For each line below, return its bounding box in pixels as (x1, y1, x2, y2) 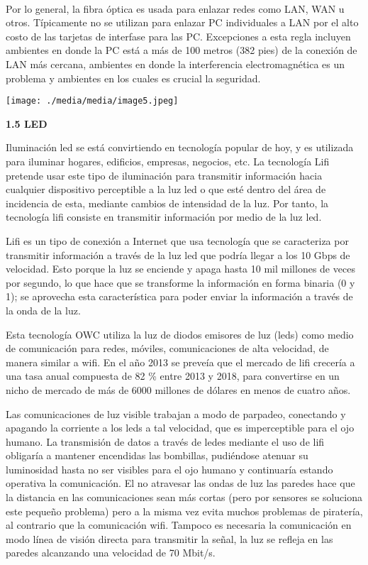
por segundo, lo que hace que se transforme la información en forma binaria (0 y (6, 275, 355, 290)
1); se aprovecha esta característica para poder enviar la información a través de (6, 289, 353, 304)
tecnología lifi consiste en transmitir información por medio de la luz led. (6, 209, 322, 224)
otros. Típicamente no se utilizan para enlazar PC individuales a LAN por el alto (6, 15, 359, 30)
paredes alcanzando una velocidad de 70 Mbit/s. (6, 545, 216, 560)
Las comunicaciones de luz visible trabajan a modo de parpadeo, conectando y (6, 406, 346, 421)
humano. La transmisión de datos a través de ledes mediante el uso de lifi (6, 434, 325, 449)
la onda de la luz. (6, 302, 81, 317)
